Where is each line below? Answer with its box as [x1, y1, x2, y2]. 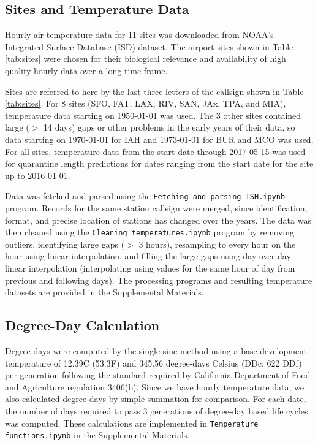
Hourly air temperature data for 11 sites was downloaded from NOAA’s [5, 28, 274, 41]
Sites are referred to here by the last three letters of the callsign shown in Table [5, 85, 304, 97]
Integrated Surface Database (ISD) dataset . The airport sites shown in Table [5, 40, 293, 53]
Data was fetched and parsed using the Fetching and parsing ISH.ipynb [5, 189, 286, 202]
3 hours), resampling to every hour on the [138, 237, 296, 250]
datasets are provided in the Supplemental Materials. [5, 286, 204, 299]
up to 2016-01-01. [5, 169, 70, 181]
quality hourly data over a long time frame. [5, 64, 168, 77]
